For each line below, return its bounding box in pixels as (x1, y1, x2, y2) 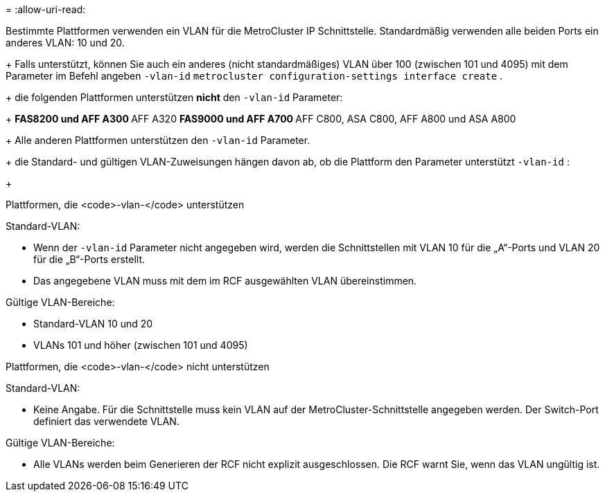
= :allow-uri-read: (6, 3, 86, 15)
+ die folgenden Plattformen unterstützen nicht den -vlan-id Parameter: (6, 91, 343, 103)
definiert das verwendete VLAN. (33, 415, 179, 427)
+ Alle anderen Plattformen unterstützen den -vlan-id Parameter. (6, 134, 310, 146)
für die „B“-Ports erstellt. (33, 253, 146, 265)
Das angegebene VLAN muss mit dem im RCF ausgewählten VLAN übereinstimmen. (33, 275, 417, 287)
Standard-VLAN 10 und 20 (33, 318, 153, 329)
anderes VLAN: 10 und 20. (6, 37, 125, 48)
